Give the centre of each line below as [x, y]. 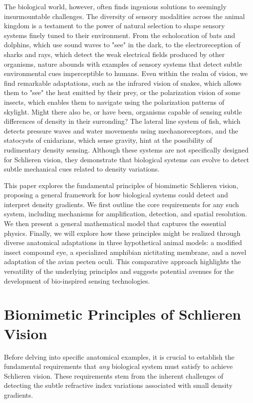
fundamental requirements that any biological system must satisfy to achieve [118, 366]
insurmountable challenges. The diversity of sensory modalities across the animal [125, 16]
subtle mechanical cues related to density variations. [82, 169]
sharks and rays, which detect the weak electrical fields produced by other [114, 54]
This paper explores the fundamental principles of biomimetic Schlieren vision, [121, 185]
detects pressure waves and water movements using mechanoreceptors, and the [121, 130]
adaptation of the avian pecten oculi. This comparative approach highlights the [122, 261]
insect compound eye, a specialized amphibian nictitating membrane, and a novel [125, 252]
